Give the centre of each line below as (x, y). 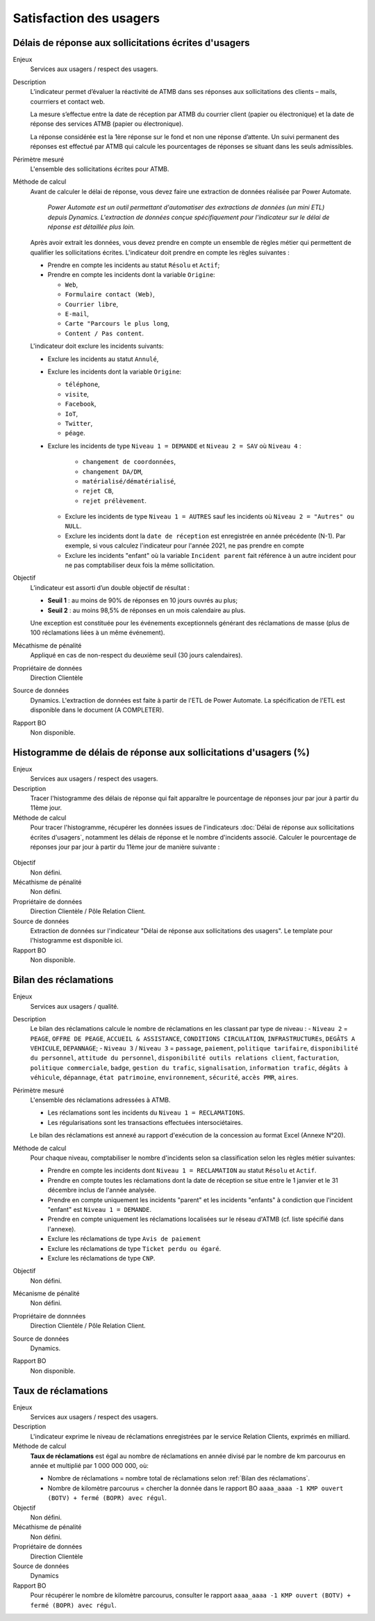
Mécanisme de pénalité (46, 1293)
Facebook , (81, 404)
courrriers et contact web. (68, 102)
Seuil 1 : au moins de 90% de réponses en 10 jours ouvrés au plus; (143, 600)
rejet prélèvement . (115, 500)
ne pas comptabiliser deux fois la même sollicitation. (140, 565)
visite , (77, 394)
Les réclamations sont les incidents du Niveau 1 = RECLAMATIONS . (146, 1112)
